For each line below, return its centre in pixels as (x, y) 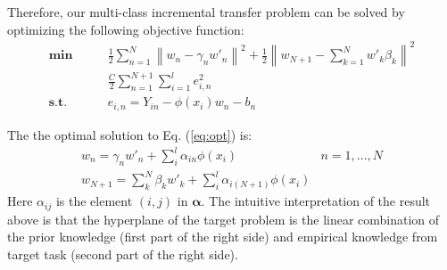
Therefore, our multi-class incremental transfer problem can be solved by (206, 12)
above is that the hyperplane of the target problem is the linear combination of (223, 219)
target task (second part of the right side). (123, 254)
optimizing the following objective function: (126, 29)
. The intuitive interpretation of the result (316, 201)
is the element (94, 201)
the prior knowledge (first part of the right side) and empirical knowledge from (223, 237)
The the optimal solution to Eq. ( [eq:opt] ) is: (130, 134)
